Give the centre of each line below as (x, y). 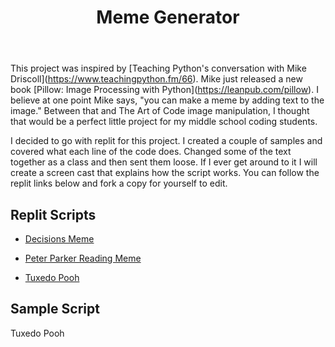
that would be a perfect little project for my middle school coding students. (164, 122)
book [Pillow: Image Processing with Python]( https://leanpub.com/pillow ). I (164, 90)
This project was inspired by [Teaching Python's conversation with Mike (158, 68)
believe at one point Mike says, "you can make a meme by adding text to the (167, 100)
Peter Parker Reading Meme (83, 258)
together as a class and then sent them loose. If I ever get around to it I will (164, 162)
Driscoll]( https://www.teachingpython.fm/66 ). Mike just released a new (156, 79)
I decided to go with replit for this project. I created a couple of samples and (166, 141)
